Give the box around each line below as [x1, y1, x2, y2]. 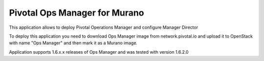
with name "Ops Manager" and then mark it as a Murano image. [9, 40, 138, 46]
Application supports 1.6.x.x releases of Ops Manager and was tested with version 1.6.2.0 [9, 49, 189, 55]
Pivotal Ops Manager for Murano [9, 7, 144, 18]
